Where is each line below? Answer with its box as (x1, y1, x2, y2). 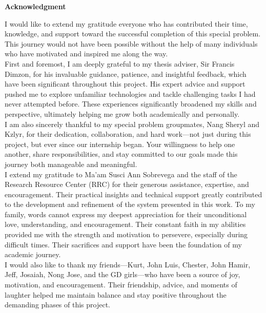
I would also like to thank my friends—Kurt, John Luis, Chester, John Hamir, (5, 259, 251, 269)
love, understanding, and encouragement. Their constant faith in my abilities (5, 219, 246, 229)
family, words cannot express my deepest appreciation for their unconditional (5, 208, 247, 219)
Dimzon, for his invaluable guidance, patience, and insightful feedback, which (5, 68, 247, 79)
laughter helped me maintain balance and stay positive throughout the (5, 289, 227, 300)
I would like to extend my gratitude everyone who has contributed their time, (5, 18, 248, 29)
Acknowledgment (5, 1, 66, 11)
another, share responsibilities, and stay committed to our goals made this (5, 149, 238, 159)
